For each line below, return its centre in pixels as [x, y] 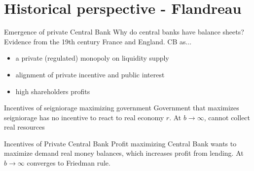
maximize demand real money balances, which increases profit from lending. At [124, 153]
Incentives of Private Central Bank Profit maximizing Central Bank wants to [120, 143]
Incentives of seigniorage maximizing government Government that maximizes [122, 108]
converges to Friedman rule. [69, 163]
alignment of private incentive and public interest [90, 74]
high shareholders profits [53, 91]
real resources [24, 127]
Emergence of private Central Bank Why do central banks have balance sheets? [124, 32]
